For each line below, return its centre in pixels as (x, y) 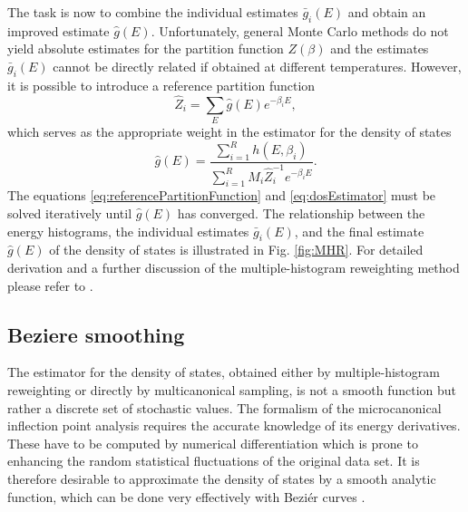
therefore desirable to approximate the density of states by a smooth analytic (222, 478)
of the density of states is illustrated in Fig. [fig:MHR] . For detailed (236, 250)
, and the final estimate (359, 231)
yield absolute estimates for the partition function (146, 48)
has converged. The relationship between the (301, 213)
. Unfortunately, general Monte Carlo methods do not (300, 30)
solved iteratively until (70, 213)
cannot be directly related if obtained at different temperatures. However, (257, 66)
